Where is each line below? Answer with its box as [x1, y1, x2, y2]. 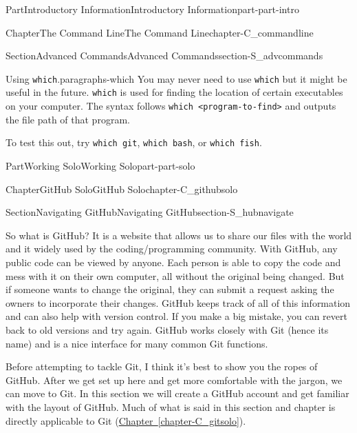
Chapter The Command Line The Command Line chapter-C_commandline [6, 25, 314, 39]
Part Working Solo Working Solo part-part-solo [6, 159, 195, 172]
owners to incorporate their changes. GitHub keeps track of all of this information [6, 295, 351, 310]
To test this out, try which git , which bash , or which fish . [6, 135, 262, 150]
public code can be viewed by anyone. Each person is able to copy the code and [6, 254, 341, 269]
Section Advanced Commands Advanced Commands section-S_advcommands [6, 48, 323, 63]
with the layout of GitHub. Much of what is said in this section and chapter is [6, 399, 336, 414]
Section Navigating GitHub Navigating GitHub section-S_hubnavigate [6, 205, 294, 219]
